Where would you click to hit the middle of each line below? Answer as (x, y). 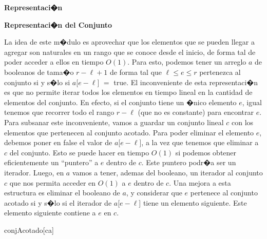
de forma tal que (136, 72)
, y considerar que (154, 193)
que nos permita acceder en (53, 182)
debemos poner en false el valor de (58, 142)
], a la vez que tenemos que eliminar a (199, 142)
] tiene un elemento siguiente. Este (193, 202)
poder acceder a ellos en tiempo (54, 62)
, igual (252, 102)
